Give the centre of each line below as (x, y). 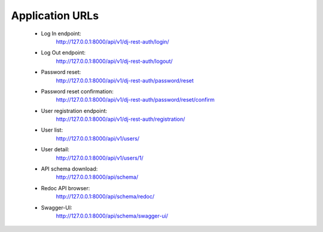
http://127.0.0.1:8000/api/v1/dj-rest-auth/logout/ (114, 61)
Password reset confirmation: (77, 91)
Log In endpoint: (61, 33)
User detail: (55, 149)
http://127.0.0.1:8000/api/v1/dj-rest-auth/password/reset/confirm (135, 100)
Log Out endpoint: (63, 53)
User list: (52, 130)
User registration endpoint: (74, 111)
